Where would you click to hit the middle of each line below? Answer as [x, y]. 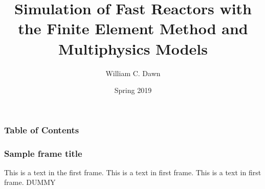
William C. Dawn [133, 73]
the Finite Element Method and [133, 28]
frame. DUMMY [30, 182]
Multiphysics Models [133, 48]
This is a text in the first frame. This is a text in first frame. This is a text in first [133, 172]
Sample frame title [43, 153]
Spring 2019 [133, 90]
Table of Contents [42, 129]
